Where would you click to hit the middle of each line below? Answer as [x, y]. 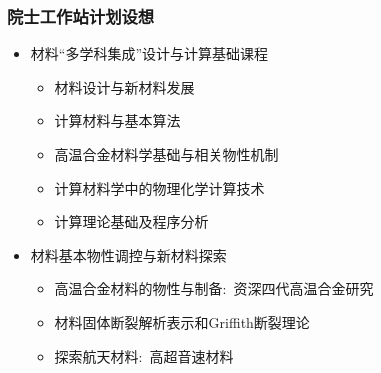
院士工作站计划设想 [81, 15]
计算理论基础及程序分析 [131, 221]
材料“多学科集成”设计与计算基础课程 [149, 53]
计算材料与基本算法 [117, 120]
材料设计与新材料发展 [124, 86]
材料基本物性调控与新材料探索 [128, 254]
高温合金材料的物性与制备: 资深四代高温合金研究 [214, 288]
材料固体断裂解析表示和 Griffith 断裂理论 [182, 321]
